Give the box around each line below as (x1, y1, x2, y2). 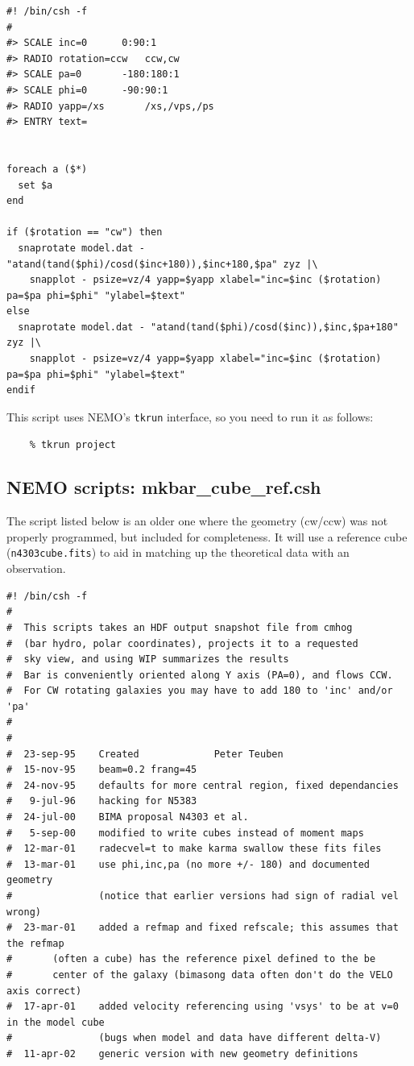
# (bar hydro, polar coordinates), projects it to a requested (6, 637, 358, 649)
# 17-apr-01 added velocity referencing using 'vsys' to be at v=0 (6, 1001, 399, 1013)
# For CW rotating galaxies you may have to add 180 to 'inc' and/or (6, 685, 393, 697)
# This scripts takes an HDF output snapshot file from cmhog (6, 621, 353, 633)
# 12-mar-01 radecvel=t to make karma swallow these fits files (6, 843, 382, 855)
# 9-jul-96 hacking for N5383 (6, 795, 197, 807)
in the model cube (6, 1016, 105, 1028)
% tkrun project (29, 438, 117, 450)
